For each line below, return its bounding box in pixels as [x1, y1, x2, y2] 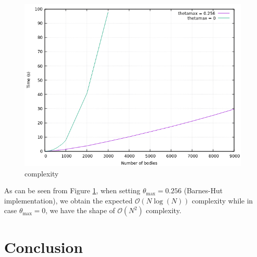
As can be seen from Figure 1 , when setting [4, 185, 141, 196]
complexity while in [192, 195, 253, 205]
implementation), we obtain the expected [4, 195, 133, 205]
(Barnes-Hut [183, 185, 223, 196]
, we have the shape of [45, 205, 115, 216]
